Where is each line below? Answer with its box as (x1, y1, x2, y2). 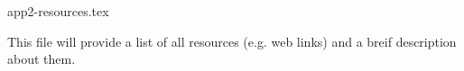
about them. (7, 49, 76, 68)
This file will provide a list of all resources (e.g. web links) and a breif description (7, 31, 457, 50)
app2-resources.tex (7, 2, 109, 20)
